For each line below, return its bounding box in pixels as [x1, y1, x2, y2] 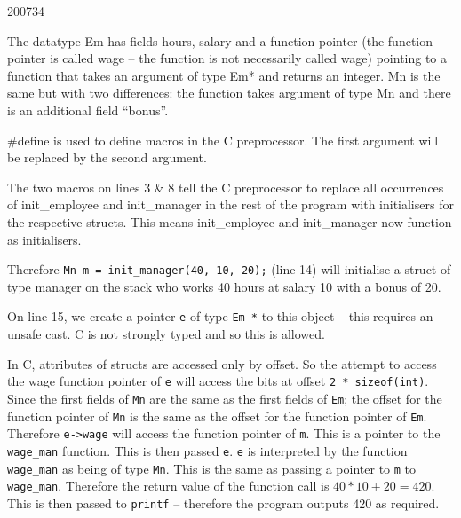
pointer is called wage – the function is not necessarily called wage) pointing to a [7, 49, 448, 67]
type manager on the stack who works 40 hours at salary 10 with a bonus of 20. [7, 277, 441, 295]
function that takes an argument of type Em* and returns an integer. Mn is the [7, 66, 441, 84]
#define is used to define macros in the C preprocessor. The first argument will [7, 130, 439, 149]
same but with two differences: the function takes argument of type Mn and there [7, 83, 451, 102]
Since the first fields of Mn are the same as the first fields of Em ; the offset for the [7, 388, 442, 407]
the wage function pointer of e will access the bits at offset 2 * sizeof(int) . [7, 372, 429, 390]
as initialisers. [7, 230, 82, 248]
